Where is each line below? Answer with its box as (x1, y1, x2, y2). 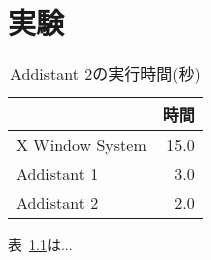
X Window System (16, 133, 147, 157)
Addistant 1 (16, 162, 99, 186)
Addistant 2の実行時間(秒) (10, 62, 201, 86)
